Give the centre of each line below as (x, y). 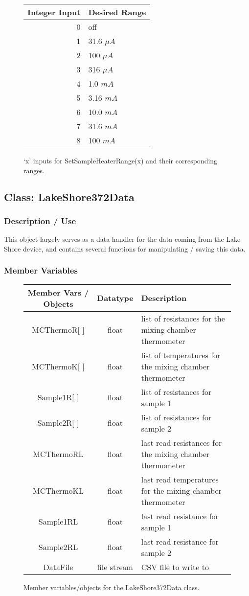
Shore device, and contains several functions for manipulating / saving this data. (125, 248)
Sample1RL (58, 522)
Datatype (115, 298)
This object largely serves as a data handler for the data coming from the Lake (122, 239)
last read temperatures (180, 479)
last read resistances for (181, 442)
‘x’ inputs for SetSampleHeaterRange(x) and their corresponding (121, 160)
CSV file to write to (175, 567)
